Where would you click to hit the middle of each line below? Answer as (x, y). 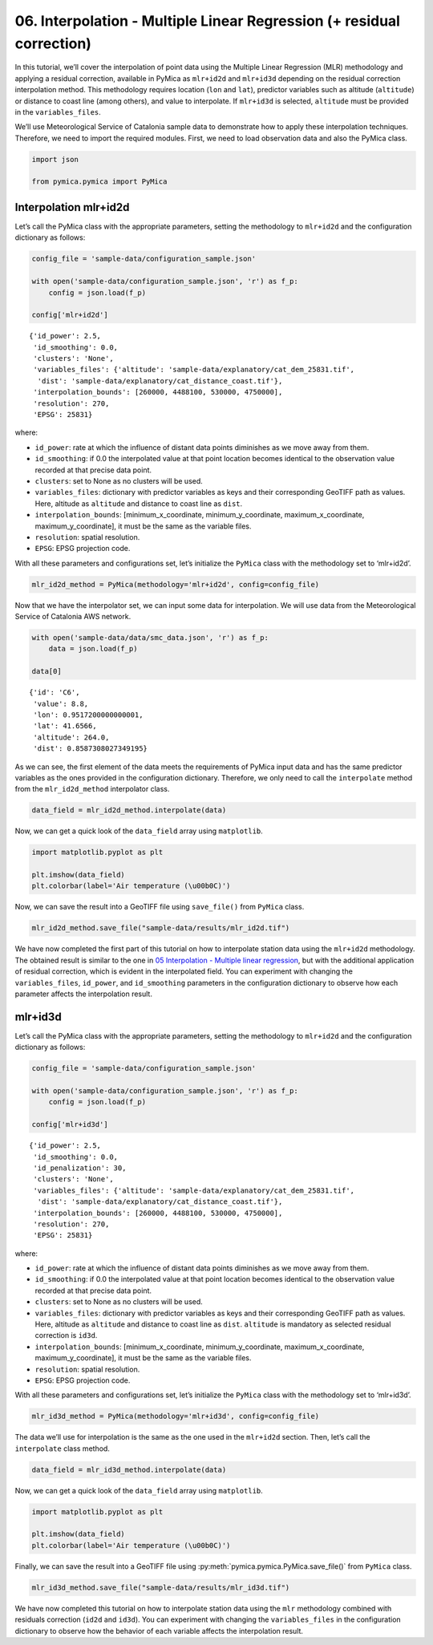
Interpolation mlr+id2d (72, 207)
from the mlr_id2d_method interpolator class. (92, 789)
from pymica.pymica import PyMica (99, 182)
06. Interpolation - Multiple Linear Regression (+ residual (208, 21)
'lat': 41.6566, (65, 726)
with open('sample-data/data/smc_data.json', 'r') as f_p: (150, 638)
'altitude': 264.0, (71, 737)
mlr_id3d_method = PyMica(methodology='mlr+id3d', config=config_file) (176, 1416)
